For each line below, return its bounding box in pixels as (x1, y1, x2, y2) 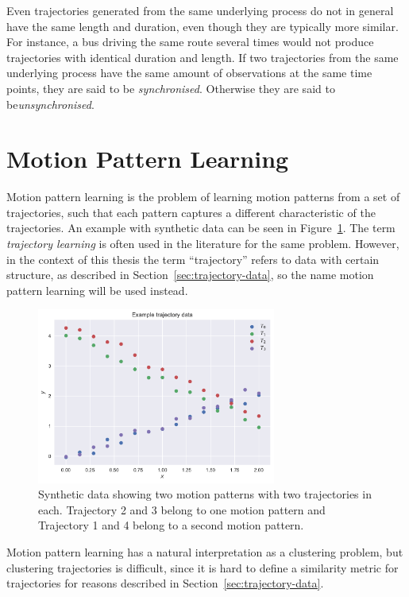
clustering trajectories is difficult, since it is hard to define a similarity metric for (6, 559, 399, 576)
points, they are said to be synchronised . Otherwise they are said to (6, 79, 335, 96)
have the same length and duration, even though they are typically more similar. (6, 17, 399, 34)
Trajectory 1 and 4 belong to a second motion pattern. (38, 517, 304, 533)
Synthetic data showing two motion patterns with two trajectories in (38, 486, 372, 502)
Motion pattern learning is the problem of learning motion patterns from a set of (6, 188, 400, 205)
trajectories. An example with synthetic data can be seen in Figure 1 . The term (6, 219, 395, 236)
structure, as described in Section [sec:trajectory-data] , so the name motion (6, 266, 374, 283)
